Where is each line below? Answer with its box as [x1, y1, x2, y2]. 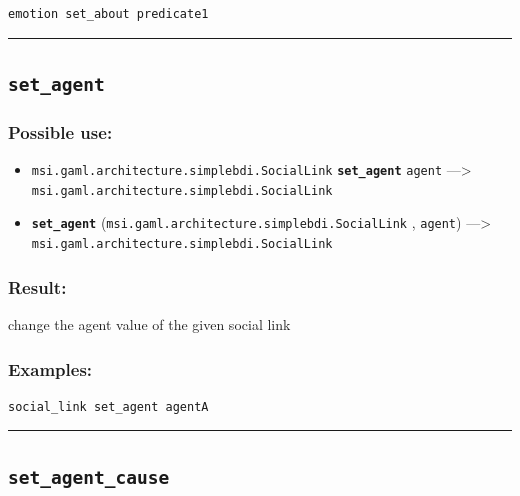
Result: [8, 274, 67, 299]
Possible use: [8, 119, 113, 144]
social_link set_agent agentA [8, 399, 209, 414]
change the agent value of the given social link [8, 314, 291, 335]
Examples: [8, 356, 93, 381]
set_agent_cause [8, 466, 170, 488]
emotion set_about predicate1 [8, 7, 209, 21]
